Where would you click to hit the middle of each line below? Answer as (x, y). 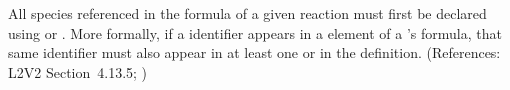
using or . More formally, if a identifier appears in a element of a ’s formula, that (255, 32)
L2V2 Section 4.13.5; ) (78, 71)
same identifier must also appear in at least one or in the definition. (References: (254, 52)
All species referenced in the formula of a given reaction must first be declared (247, 13)
